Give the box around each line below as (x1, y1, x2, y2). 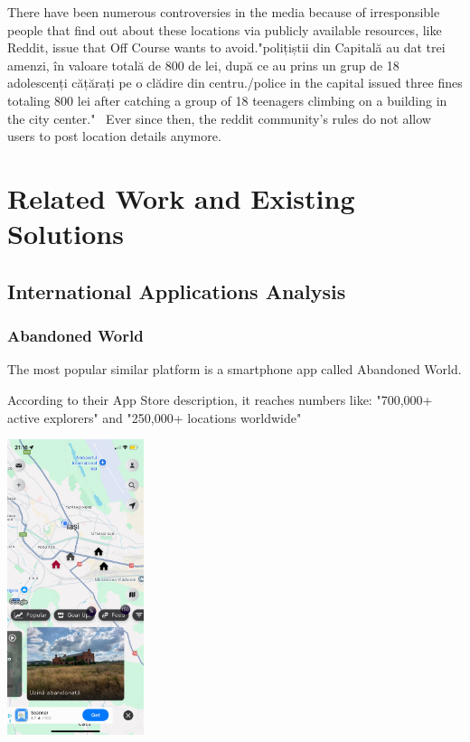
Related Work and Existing (7, 179, 355, 216)
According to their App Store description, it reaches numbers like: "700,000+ (7, 390, 433, 409)
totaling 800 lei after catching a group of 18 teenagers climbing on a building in (7, 90, 447, 109)
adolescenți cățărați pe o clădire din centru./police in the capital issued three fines (7, 73, 463, 92)
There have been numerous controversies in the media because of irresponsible (7, 3, 440, 21)
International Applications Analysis (7, 277, 346, 305)
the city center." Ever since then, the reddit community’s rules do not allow (7, 108, 431, 127)
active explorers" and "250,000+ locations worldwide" (7, 408, 302, 427)
